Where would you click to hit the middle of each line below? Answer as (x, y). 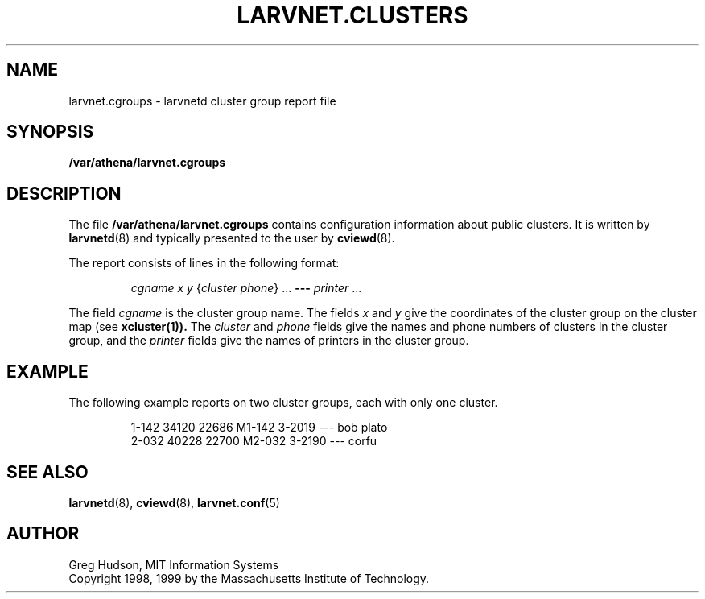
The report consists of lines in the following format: (204, 263)
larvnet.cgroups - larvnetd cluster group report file (202, 101)
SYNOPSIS (50, 132)
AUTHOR (43, 534)
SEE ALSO (47, 472)
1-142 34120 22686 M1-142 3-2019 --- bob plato (259, 428)
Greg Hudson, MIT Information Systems (174, 564)
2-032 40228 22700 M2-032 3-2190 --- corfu (254, 441)
